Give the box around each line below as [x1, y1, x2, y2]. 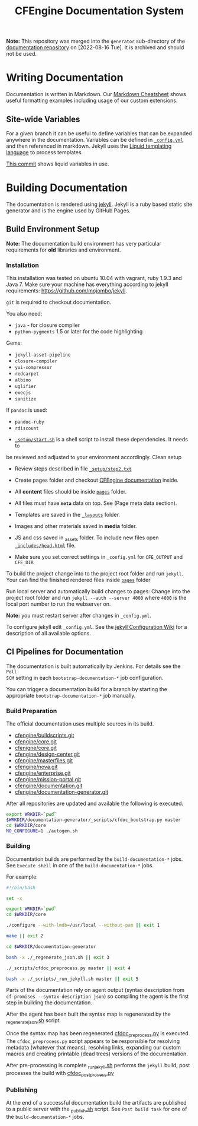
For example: [6, 873, 38, 880]
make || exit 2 [6, 933, 44, 939]
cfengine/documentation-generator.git [14, 788, 109, 796]
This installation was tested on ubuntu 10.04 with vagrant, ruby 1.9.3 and [6, 274, 182, 281]
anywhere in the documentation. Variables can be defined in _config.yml [6, 136, 183, 143]
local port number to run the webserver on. [6, 600, 111, 607]
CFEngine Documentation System [14, 4, 184, 18]
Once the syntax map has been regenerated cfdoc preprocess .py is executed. [6, 1030, 190, 1039]
